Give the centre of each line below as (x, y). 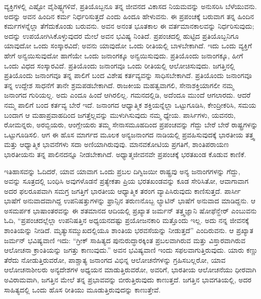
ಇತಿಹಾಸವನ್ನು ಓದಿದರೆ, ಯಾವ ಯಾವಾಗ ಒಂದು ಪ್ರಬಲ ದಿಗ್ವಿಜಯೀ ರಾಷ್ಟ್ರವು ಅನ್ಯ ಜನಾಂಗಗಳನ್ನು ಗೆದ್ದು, (122, 171)
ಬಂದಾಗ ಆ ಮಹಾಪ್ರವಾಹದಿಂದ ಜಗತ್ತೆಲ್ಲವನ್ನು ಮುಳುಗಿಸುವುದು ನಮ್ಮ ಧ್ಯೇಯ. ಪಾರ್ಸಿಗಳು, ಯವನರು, (120, 115)
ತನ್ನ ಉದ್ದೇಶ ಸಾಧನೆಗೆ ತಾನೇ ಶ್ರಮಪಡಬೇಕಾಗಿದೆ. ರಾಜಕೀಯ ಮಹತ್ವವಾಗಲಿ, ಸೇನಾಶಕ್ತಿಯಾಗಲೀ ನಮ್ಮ (119, 85)
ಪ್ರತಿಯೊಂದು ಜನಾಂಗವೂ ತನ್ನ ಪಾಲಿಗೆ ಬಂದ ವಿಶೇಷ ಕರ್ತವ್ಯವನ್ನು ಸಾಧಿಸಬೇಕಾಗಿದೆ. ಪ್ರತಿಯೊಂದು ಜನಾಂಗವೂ (128, 75)
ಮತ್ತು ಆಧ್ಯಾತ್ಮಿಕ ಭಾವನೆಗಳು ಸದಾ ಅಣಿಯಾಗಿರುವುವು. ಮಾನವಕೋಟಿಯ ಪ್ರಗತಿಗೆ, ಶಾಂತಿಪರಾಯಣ (117, 144)
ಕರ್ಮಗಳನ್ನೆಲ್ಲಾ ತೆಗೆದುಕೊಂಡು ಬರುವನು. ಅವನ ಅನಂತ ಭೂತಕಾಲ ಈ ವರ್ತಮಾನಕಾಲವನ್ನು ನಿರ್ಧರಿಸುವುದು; (129, 26)
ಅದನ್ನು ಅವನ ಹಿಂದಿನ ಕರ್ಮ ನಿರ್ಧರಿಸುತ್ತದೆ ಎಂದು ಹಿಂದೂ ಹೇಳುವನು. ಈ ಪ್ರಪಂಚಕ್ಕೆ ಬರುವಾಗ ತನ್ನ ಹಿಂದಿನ (129, 16)
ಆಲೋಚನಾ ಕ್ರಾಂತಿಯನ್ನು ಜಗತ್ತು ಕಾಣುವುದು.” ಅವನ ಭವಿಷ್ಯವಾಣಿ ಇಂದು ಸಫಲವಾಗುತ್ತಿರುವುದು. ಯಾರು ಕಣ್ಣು (131, 250)
